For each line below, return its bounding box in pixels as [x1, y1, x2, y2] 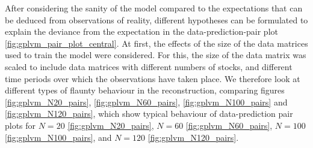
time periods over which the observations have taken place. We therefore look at [5, 72, 300, 84]
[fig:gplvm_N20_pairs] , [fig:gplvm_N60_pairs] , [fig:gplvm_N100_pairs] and [5, 95, 288, 108]
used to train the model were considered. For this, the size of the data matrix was [5, 49, 306, 61]
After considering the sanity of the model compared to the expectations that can [5, 2, 303, 14]
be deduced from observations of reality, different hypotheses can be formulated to [5, 13, 308, 26]
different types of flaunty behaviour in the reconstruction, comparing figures [5, 84, 285, 96]
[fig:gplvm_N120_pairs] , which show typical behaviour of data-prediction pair [5, 107, 293, 120]
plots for [5, 119, 36, 131]
